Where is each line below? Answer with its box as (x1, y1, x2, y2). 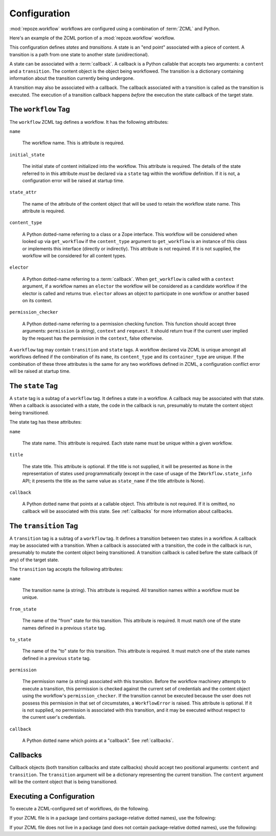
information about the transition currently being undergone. (9, 75, 135, 81)
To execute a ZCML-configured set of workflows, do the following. (9, 805, 149, 811)
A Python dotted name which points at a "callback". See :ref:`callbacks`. (22, 737, 174, 744)
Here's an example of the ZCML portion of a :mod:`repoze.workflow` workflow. (9, 35, 175, 41)
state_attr (9, 189, 37, 195)
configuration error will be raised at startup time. (22, 177, 125, 184)
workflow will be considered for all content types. (22, 253, 126, 259)
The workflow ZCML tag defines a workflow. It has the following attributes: (9, 119, 169, 125)
